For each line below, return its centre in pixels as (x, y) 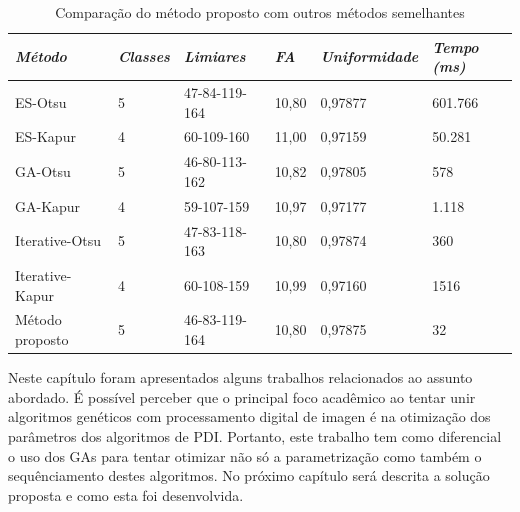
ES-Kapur (45, 136)
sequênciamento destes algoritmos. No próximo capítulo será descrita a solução (249, 475)
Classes (143, 56)
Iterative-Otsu (58, 240)
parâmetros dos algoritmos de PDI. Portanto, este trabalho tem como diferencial (255, 435)
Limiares (214, 56)
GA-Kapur (48, 205)
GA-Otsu (43, 171)
